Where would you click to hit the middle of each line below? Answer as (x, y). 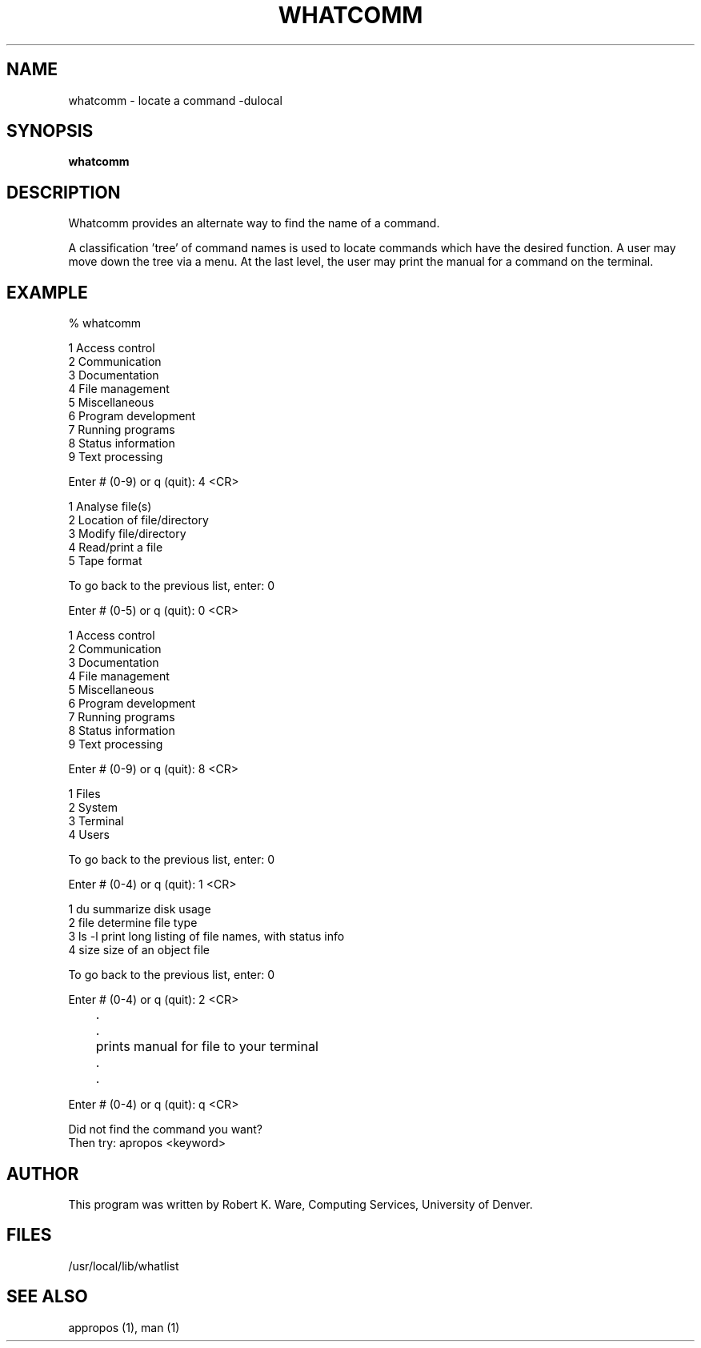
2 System (93, 808)
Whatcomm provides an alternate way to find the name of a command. (254, 223)
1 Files (84, 794)
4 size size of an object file (139, 950)
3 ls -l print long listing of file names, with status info (206, 937)
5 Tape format (105, 561)
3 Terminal (96, 821)
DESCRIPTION (64, 192)
